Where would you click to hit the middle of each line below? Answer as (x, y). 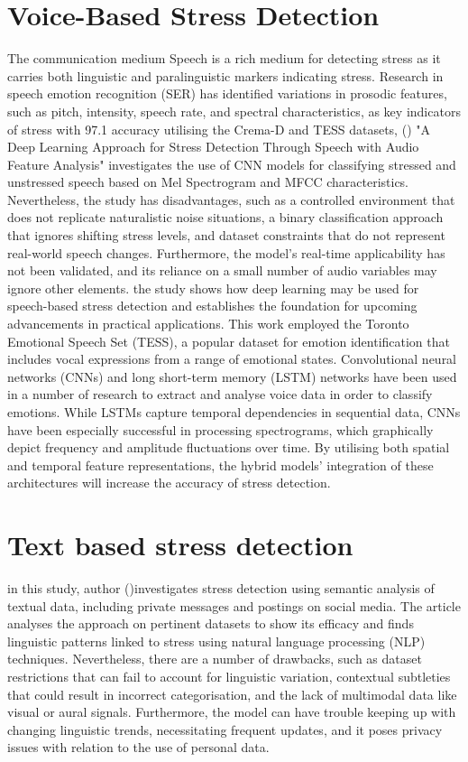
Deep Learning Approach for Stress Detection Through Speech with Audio (213, 147)
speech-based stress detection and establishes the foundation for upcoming (212, 306)
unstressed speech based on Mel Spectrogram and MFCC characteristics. (208, 182)
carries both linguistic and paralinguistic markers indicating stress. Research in (225, 75)
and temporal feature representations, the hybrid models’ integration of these (220, 465)
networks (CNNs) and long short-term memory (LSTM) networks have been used (232, 376)
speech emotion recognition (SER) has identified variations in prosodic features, (227, 93)
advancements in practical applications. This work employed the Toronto (208, 324)
